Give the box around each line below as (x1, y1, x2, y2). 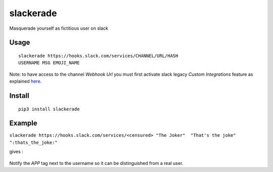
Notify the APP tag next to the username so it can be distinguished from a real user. (9, 160, 184, 166)
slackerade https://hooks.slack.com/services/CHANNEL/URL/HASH (18, 53, 178, 59)
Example (9, 119, 37, 128)
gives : (9, 149, 24, 155)
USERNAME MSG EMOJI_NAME (18, 60, 80, 66)
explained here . (9, 78, 42, 84)
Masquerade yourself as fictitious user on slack (9, 25, 108, 31)
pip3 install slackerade (18, 106, 80, 112)
